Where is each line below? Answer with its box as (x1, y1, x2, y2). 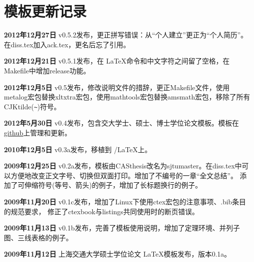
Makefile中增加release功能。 (4, 65, 90, 75)
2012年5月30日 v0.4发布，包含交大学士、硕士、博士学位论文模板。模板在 (4, 118, 239, 128)
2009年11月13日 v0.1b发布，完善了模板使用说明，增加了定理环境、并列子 (4, 223, 240, 233)
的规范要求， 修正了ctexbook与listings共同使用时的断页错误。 (4, 206, 199, 216)
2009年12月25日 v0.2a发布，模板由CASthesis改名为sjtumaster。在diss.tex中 (4, 161, 242, 171)
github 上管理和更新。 (4, 127, 72, 137)
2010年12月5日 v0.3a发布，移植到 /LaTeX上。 (4, 144, 152, 154)
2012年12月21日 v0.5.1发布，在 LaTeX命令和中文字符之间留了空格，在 (4, 56, 230, 66)
